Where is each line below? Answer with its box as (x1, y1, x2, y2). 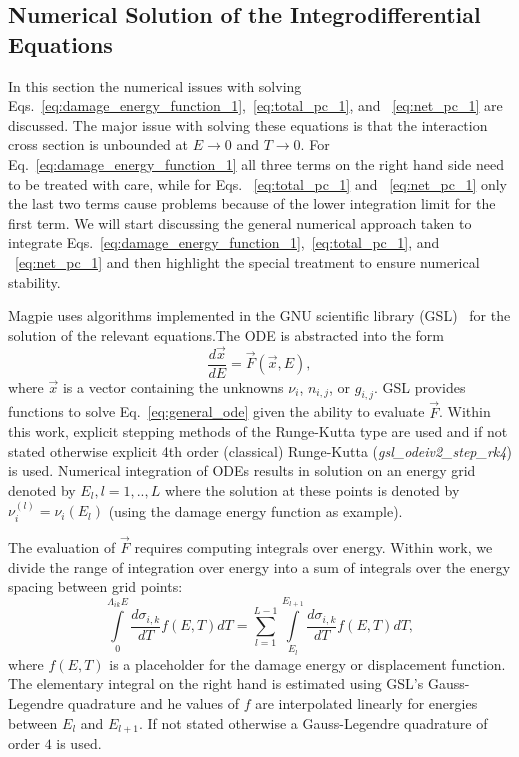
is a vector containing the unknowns (62, 376, 284, 397)
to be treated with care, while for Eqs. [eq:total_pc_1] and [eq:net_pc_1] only (8, 173, 508, 194)
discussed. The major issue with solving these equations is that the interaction (8, 114, 488, 135)
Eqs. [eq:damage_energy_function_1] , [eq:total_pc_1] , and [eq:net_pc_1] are (8, 95, 503, 116)
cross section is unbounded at (8, 134, 189, 155)
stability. (8, 271, 61, 292)
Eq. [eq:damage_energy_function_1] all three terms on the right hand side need (8, 153, 504, 174)
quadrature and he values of (68, 692, 240, 713)
